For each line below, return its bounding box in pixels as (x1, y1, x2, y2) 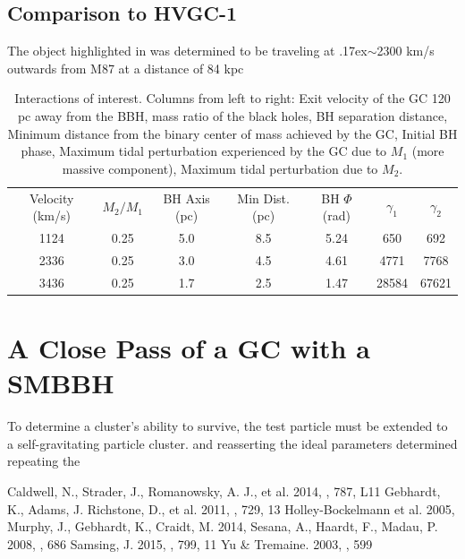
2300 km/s (376, 41, 435, 60)
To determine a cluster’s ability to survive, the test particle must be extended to (7, 417, 448, 435)
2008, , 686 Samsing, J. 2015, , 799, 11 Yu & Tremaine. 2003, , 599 (7, 534, 373, 553)
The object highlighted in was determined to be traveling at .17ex (7, 41, 368, 60)
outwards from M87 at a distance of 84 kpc (7, 58, 244, 77)
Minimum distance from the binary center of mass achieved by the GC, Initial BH (7, 124, 458, 142)
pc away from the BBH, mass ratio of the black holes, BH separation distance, (17, 106, 448, 125)
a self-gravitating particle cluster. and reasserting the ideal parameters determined (7, 434, 458, 452)
